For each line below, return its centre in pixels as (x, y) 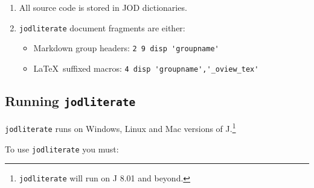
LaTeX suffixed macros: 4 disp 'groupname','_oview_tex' (146, 68)
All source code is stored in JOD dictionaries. (103, 7)
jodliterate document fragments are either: (102, 27)
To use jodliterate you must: (62, 149)
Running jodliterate (70, 100)
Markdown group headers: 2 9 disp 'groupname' (126, 48)
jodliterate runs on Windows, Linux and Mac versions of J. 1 (120, 127)
